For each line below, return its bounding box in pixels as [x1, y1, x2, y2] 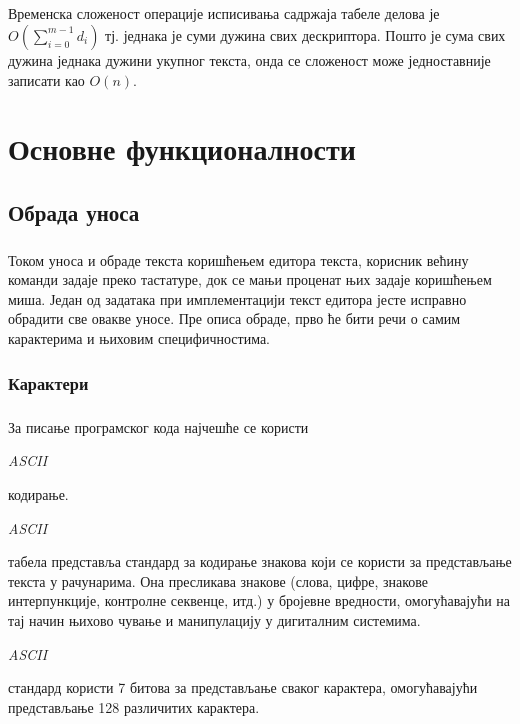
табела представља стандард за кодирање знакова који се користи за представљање [8, 551, 512, 572]
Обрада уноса [8, 196, 140, 227]
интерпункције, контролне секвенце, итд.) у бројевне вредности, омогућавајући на [8, 590, 511, 611]
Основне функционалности [8, 128, 356, 169]
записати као [8, 69, 85, 90]
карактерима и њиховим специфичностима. [8, 328, 271, 349]
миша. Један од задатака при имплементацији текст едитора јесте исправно [8, 288, 467, 309]
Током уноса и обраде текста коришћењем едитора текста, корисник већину [8, 249, 469, 270]
